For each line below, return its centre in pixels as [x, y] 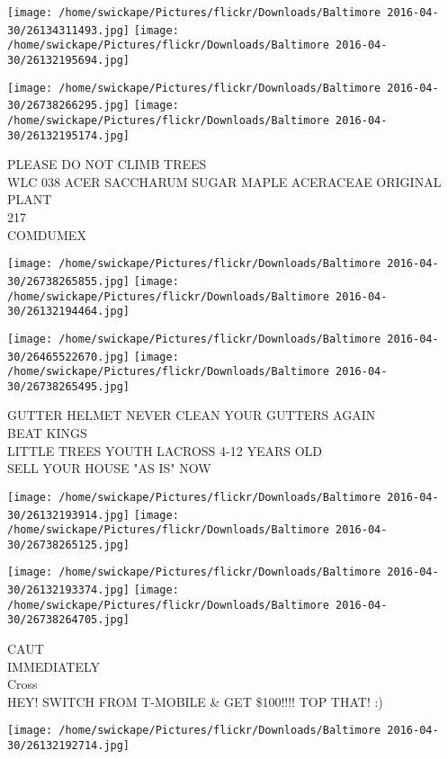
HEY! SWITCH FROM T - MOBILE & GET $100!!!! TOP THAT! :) [195, 701]
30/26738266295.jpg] [69, 106]
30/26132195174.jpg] [69, 135]
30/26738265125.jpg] [69, 545]
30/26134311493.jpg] [69, 30]
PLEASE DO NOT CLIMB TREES [107, 164]
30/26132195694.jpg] [69, 60]
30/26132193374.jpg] [69, 590]
